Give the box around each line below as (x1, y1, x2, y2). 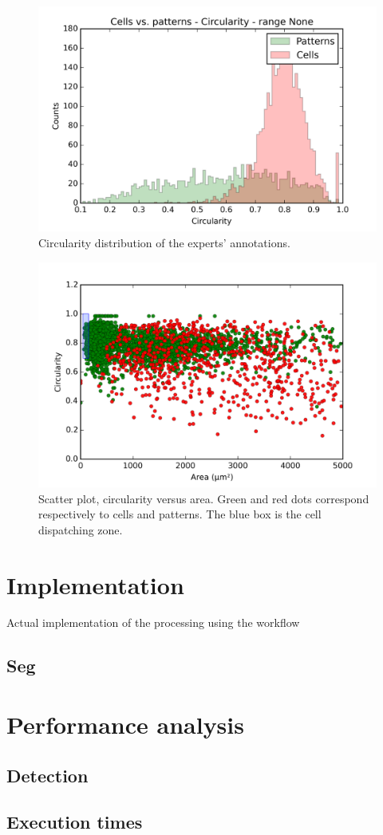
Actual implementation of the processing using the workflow (6, 614, 300, 631)
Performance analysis (6, 708, 244, 741)
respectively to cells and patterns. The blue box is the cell (38, 506, 322, 522)
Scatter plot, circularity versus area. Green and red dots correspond (38, 490, 369, 506)
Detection (6, 762, 89, 787)
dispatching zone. (38, 521, 123, 538)
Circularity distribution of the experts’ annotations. (38, 234, 290, 250)
